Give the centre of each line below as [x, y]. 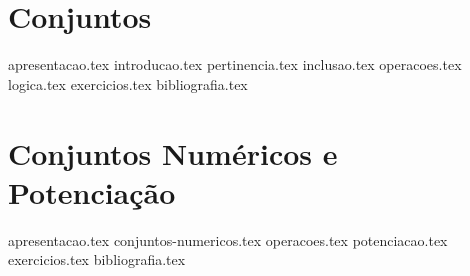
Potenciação [92, 191]
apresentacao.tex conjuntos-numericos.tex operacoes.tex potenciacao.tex [228, 239]
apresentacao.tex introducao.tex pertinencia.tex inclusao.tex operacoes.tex [235, 64]
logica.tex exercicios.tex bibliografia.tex [128, 83]
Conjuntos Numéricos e [173, 152]
